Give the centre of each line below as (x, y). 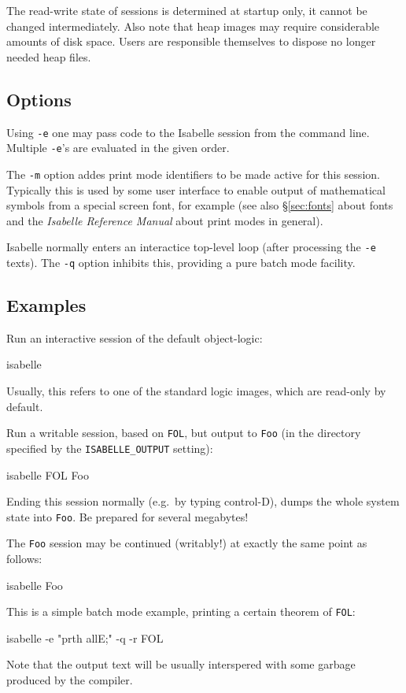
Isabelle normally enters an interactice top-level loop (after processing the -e (191, 247)
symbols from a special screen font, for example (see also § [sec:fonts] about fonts (200, 205)
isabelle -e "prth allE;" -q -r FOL (85, 637)
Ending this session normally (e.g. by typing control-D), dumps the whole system (203, 501)
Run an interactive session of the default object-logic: (135, 337)
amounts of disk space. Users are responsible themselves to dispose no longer (191, 41)
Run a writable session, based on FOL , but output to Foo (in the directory (184, 433)
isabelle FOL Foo (48, 474)
